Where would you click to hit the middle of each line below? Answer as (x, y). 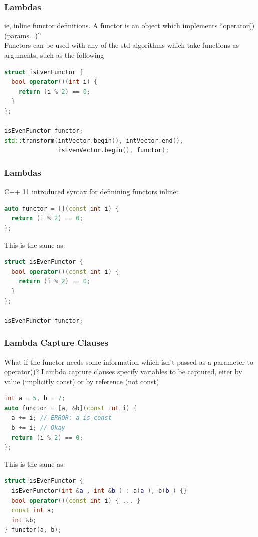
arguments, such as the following (54, 55)
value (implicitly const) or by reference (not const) (82, 381)
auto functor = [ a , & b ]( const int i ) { (71, 408)
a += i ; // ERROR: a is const (61, 418)
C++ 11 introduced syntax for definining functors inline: (91, 191)
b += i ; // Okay (38, 428)
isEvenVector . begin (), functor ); (113, 151)
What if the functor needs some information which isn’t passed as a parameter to (129, 361)
